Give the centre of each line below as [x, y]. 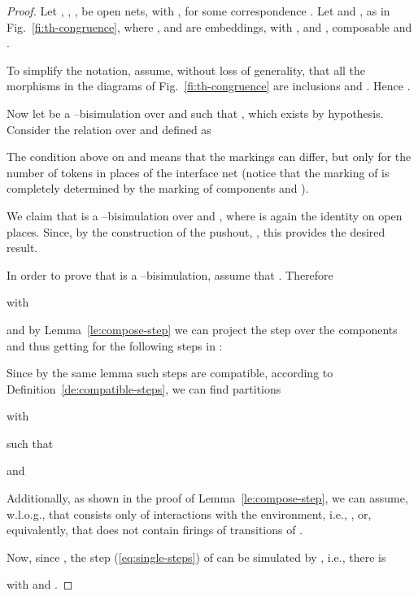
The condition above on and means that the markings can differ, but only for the [209, 157]
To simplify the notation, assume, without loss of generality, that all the [186, 70]
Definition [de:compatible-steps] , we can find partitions [144, 388]
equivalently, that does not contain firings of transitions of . [155, 530]
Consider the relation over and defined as [109, 129]
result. [22, 248]
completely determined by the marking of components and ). [158, 188]
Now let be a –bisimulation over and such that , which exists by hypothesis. [195, 113]
